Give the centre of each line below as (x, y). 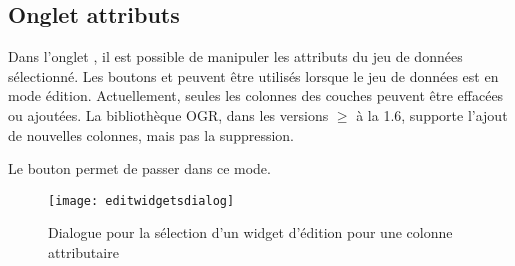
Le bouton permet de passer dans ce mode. (139, 168)
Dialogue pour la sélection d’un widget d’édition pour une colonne (250, 232)
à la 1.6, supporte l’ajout (432, 114)
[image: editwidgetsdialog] (141, 200)
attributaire (83, 252)
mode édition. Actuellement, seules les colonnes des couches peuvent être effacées (256, 95)
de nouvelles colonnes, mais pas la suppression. (151, 134)
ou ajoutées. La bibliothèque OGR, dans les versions (168, 114)
